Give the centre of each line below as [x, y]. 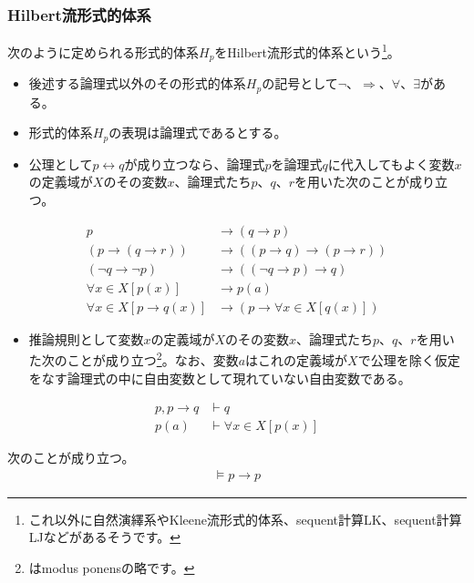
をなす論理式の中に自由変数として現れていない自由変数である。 [220, 378]
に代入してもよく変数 [391, 164]
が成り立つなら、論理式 [195, 164]
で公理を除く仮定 [409, 360]
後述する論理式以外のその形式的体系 [137, 83]
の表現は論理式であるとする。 [198, 133]
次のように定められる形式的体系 [103, 51]
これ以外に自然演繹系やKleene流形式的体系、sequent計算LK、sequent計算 [245, 519]
